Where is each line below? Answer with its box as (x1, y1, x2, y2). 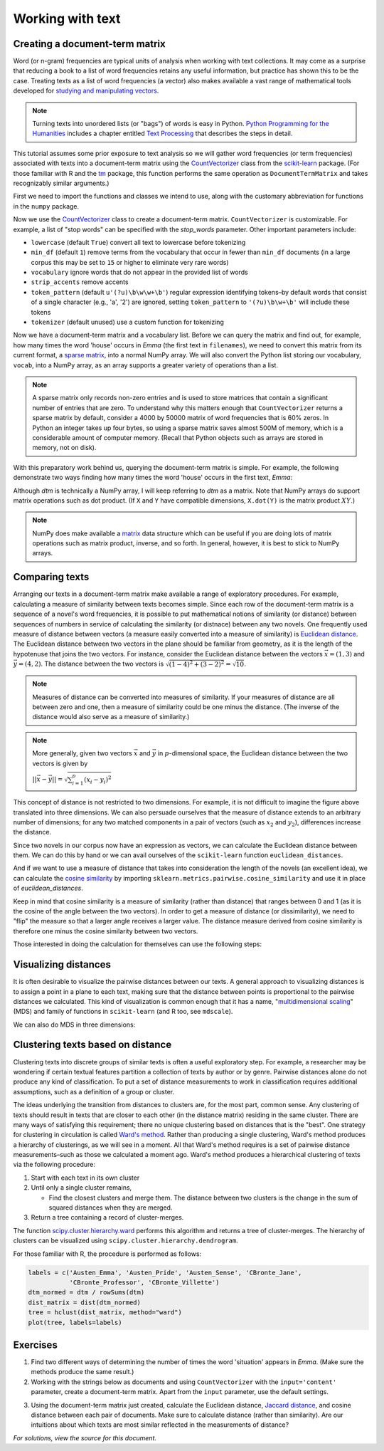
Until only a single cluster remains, (31, 1183, 132, 1192)
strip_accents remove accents (31, 278, 129, 286)
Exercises (13, 1339, 58, 1351)
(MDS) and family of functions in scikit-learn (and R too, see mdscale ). (13, 1007, 233, 1016)
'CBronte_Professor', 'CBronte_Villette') (69, 1278, 220, 1287)
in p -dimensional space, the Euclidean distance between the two (157, 749, 348, 758)
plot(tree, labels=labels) (28, 1318, 122, 1326)
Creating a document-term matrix (13, 38, 166, 50)
